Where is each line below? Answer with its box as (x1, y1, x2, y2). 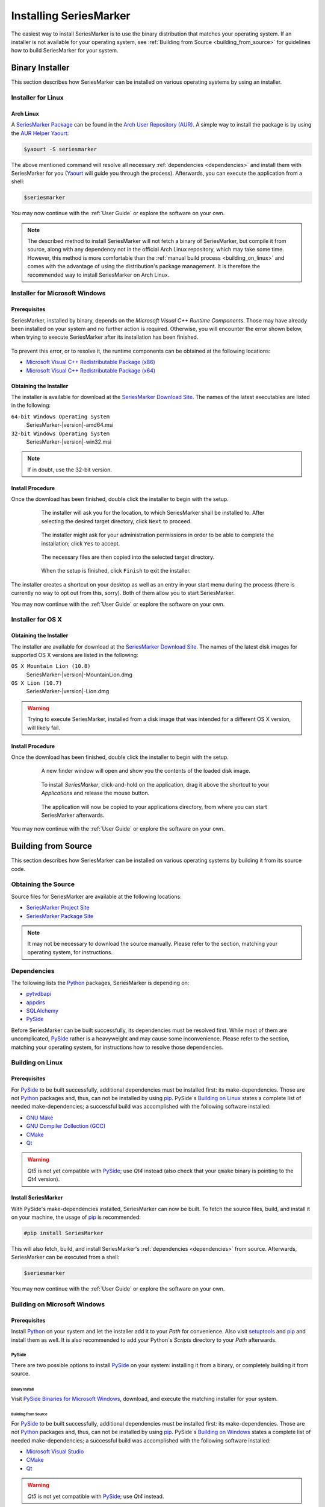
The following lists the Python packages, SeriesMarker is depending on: (11, 979, 190, 986)
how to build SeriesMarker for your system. (11, 47, 119, 54)
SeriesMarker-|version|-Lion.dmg (26, 688, 110, 695)
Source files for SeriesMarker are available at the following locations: (11, 893, 182, 900)
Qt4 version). (27, 1175, 60, 1183)
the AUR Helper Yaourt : (11, 130, 69, 137)
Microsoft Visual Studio (26, 1447, 84, 1455)
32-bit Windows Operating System (11, 430, 110, 437)
